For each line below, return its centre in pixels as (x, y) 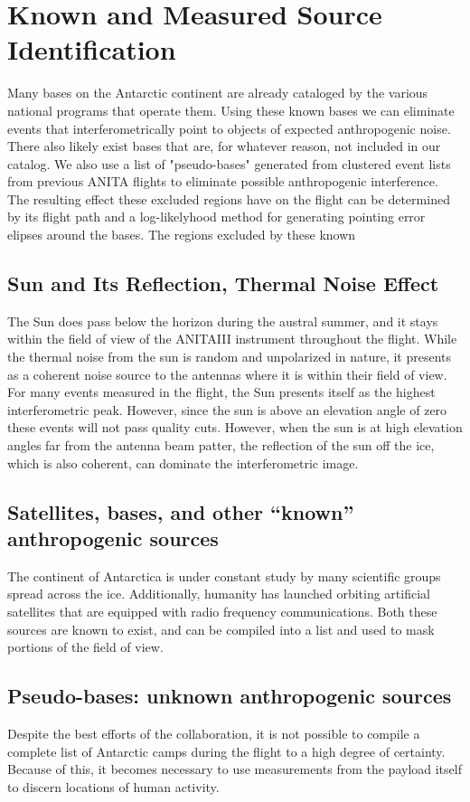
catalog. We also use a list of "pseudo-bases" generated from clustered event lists (229, 163)
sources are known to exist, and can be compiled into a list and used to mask (221, 629)
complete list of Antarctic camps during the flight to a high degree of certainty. (226, 751)
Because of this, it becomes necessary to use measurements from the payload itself (235, 769)
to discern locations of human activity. (113, 786)
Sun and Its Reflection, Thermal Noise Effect (223, 283)
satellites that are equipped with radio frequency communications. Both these (222, 611)
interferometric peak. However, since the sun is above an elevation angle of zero (227, 409)
